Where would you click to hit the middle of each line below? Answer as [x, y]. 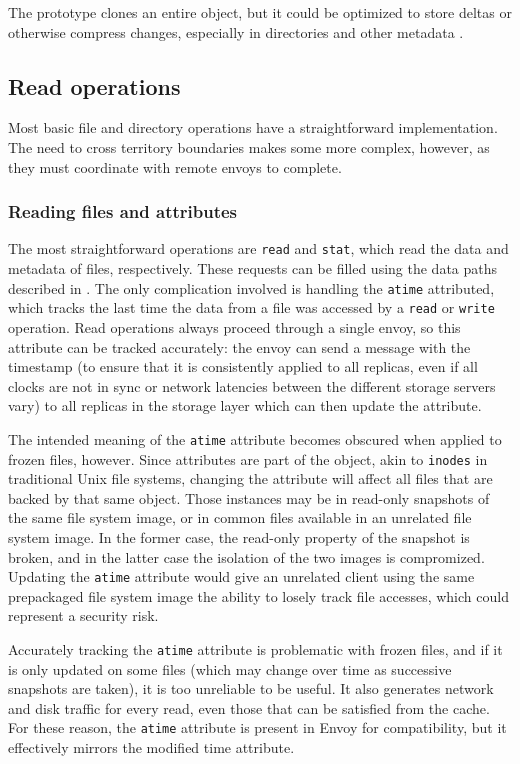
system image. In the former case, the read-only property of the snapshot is [239, 537]
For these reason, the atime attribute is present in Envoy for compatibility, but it [257, 727]
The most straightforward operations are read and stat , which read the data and [258, 248]
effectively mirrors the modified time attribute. [151, 747]
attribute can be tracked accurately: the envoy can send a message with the [239, 346]
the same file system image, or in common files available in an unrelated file [240, 517]
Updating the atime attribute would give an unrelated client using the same [241, 576]
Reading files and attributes [122, 211]
